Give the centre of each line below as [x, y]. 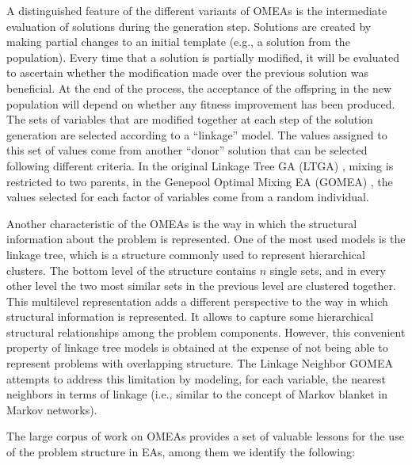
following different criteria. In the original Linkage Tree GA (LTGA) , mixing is [200, 165]
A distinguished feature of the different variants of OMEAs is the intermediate [197, 10]
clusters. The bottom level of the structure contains [132, 270]
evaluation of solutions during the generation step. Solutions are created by [189, 26]
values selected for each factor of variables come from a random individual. [188, 197]
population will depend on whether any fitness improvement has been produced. [201, 103]
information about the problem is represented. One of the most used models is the [206, 239]
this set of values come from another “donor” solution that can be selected [187, 150]
